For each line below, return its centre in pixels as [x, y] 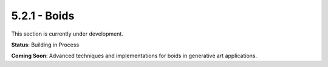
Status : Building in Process [45, 45]
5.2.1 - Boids [43, 16]
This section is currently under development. [67, 34]
